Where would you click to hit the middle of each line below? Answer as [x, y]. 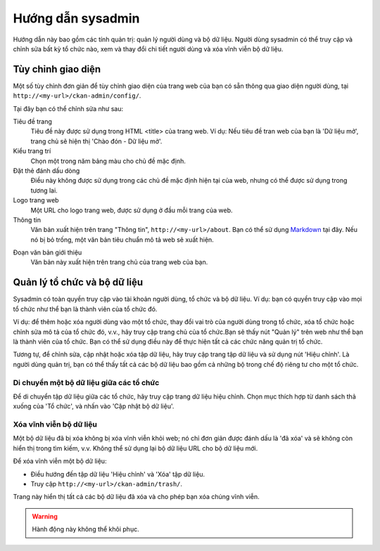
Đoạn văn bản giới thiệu [47, 252]
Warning [45, 516]
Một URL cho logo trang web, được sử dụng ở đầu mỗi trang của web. [132, 210]
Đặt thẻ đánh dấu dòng [46, 170]
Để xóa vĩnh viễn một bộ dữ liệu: [60, 461]
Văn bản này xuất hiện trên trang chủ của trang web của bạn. [119, 262]
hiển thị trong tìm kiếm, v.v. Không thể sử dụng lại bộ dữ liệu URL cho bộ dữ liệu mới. [135, 448]
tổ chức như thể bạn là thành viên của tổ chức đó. [85, 309]
